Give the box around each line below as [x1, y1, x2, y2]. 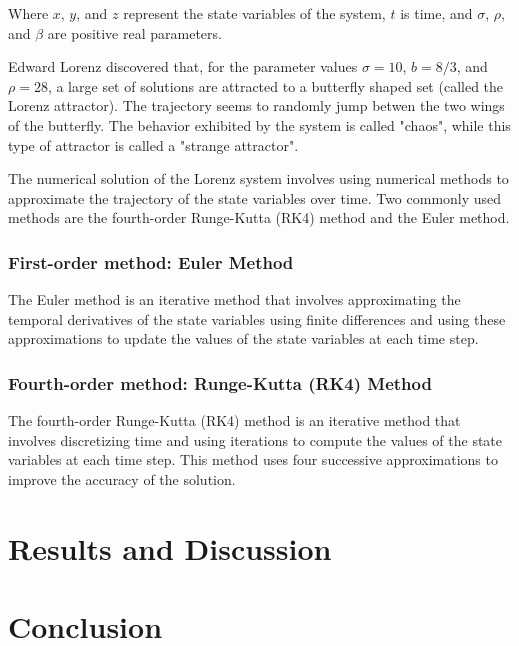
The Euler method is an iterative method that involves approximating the [8, 289, 461, 310]
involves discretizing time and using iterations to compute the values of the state [8, 429, 503, 450]
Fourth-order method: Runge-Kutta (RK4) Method [8, 370, 432, 395]
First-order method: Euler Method [8, 249, 294, 274]
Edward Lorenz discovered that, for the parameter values [8, 56, 358, 77]
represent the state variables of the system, [123, 3, 386, 23]
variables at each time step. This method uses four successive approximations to [8, 449, 498, 470]
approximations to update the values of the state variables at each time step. [8, 328, 479, 349]
